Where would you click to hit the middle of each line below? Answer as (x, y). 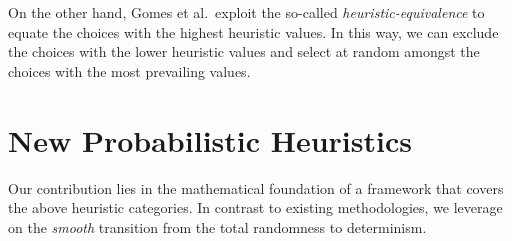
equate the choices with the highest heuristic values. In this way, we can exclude (253, 31)
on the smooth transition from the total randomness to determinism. (217, 226)
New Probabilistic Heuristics (210, 139)
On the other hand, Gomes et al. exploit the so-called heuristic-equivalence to (246, 12)
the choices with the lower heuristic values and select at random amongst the (244, 51)
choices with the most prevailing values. (129, 70)
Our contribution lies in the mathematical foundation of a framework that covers (256, 187)
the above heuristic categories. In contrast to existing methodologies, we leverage (255, 207)
